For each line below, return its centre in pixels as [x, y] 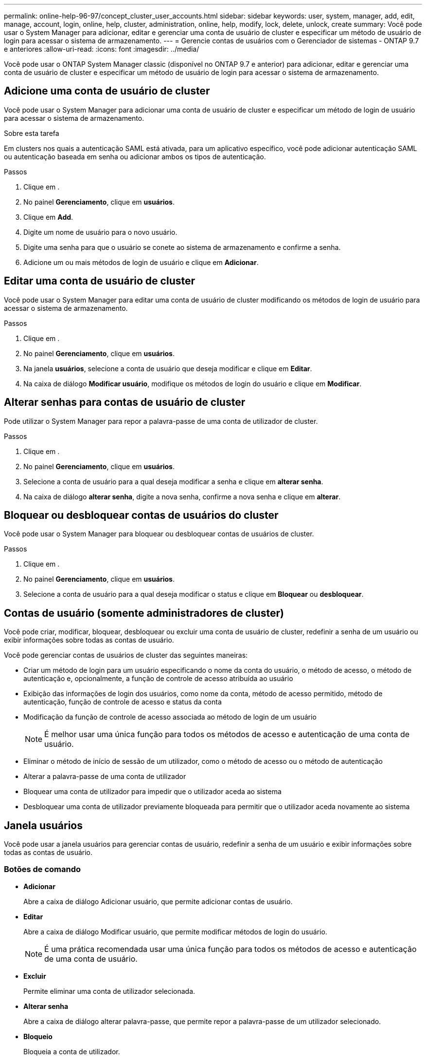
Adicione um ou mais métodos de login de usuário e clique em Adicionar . [141, 262]
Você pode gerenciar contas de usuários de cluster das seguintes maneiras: [126, 655]
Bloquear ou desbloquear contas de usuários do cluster [141, 515]
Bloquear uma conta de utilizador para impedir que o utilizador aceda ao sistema [152, 792]
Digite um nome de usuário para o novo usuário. [100, 232]
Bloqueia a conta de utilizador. [72, 1051]
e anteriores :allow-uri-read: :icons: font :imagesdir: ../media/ [102, 49]
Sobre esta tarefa [32, 133]
